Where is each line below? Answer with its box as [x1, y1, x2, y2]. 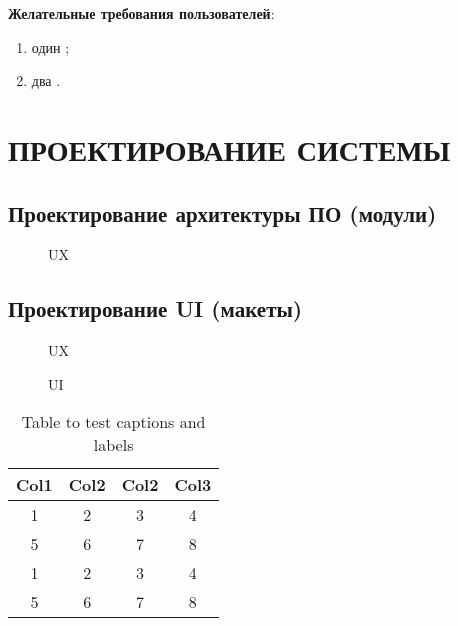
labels [93, 433, 134, 457]
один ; [31, 36, 70, 57]
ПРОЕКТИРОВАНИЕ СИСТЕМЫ [8, 128, 451, 169]
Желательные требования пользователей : [8, 3, 275, 23]
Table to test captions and [21, 410, 206, 434]
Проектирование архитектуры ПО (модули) [8, 197, 437, 228]
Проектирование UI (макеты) [8, 293, 303, 324]
